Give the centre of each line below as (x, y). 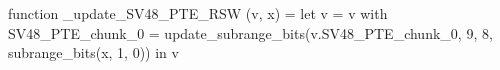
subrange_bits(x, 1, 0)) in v (93, 52)
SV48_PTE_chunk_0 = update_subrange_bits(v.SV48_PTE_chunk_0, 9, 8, (250, 32)
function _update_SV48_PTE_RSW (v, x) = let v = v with (198, 13)
